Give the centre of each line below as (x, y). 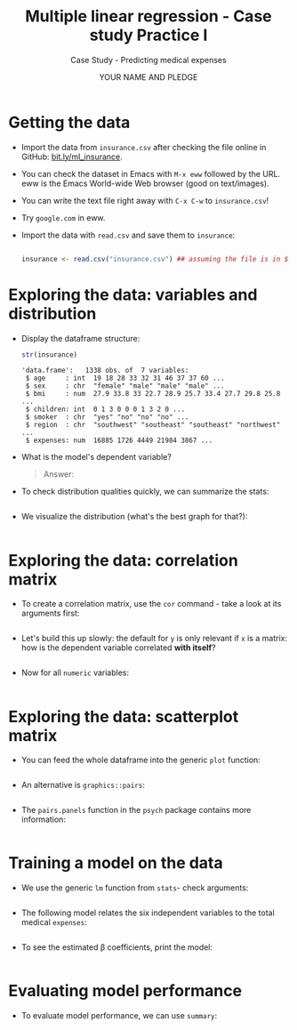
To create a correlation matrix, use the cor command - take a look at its (151, 604)
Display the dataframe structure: (80, 338)
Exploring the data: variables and (133, 294)
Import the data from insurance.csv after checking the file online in (144, 147)
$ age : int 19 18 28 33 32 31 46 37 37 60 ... (125, 378)
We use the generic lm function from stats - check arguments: (135, 888)
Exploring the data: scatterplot (124, 716)
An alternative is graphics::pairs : (83, 785)
